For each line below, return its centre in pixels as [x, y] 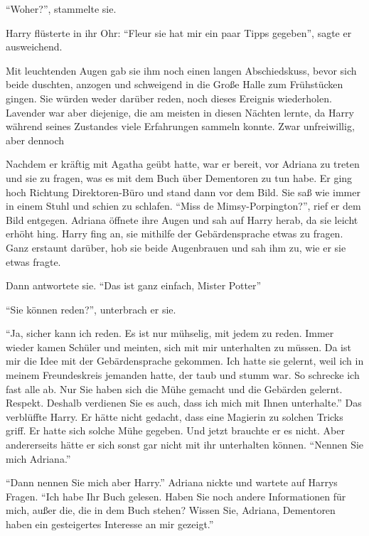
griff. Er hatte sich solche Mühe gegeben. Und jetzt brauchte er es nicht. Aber [175, 430]
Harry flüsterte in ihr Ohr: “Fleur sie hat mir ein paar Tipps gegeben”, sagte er [179, 32]
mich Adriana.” [38, 458]
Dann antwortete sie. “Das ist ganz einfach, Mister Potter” [134, 285]
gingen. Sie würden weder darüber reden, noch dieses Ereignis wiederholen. [169, 98]
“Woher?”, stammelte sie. [61, 9]
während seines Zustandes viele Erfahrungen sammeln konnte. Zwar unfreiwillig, [180, 126]
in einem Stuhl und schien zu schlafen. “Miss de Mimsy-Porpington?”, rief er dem [183, 206]
